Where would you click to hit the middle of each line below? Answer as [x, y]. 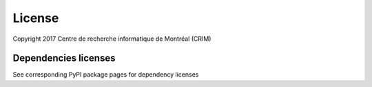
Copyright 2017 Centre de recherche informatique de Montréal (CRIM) [112, 39]
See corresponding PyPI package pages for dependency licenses [106, 75]
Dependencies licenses [64, 58]
